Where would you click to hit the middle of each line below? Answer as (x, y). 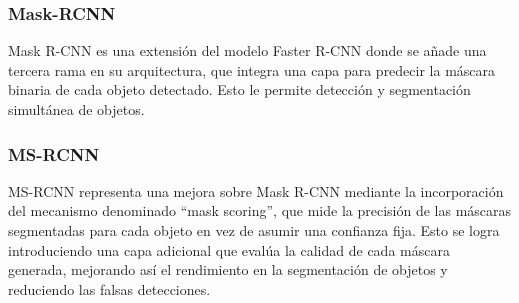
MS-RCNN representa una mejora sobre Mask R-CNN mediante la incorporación (256, 190)
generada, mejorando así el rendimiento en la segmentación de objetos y (228, 269)
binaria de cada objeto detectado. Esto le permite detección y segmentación (239, 89)
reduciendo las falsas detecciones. (109, 288)
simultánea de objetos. (76, 109)
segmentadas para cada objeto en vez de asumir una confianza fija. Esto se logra (254, 230)
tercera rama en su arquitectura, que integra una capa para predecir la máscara (252, 69)
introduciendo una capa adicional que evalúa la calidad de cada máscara (229, 249)
